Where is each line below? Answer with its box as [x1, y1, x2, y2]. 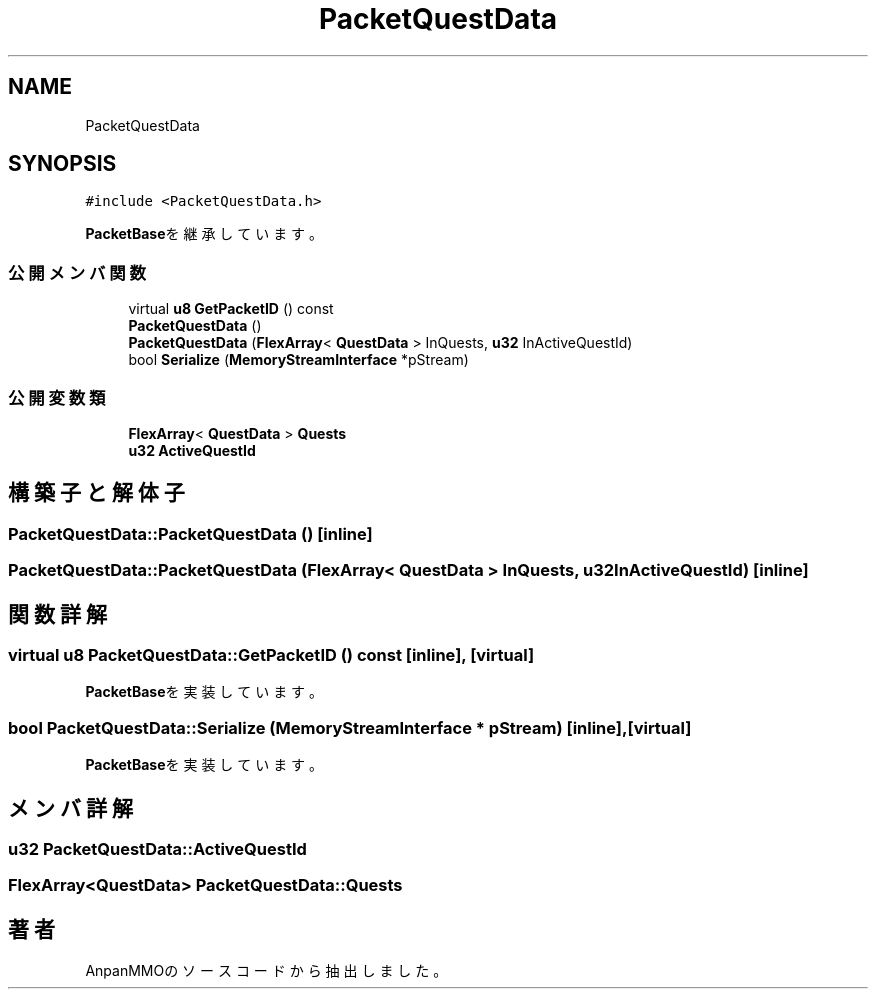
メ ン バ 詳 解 [8, 795, 133, 821]
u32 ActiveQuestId [128, 441, 256, 459]
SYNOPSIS [8, 151, 117, 177]
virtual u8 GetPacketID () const [128, 300, 334, 318]
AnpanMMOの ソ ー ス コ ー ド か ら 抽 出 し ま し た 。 [85, 962, 448, 980]
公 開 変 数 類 [8, 387, 106, 408]
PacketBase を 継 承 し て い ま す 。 [85, 225, 324, 243]
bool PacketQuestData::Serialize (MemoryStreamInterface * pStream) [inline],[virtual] [8, 717, 692, 738]
